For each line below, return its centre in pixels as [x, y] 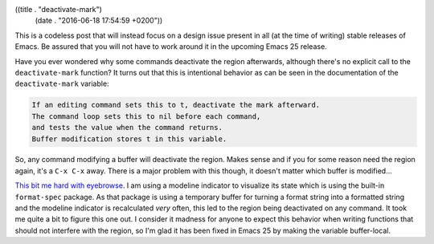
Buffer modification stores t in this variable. [129, 139]
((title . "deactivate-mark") [58, 9]
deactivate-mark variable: [62, 83]
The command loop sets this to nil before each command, [146, 116]
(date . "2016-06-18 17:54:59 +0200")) [99, 21]
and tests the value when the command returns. [127, 128]
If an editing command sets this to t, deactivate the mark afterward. [176, 105]
